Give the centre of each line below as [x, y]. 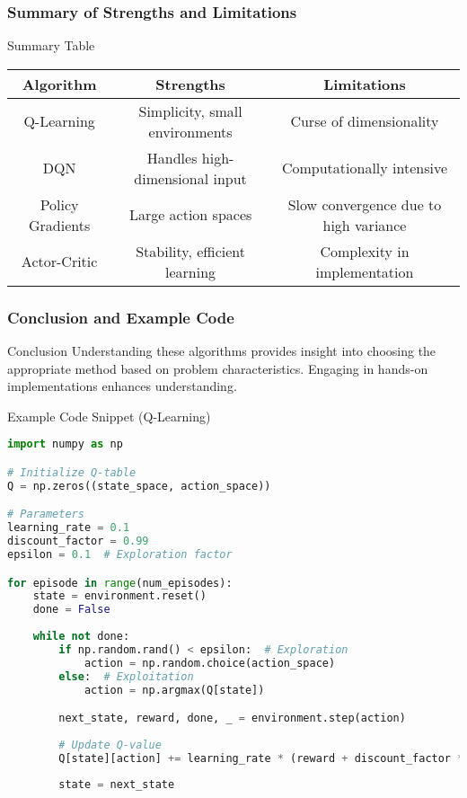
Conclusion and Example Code [121, 317]
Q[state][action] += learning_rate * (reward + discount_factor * [261, 758]
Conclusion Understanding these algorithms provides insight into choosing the [222, 351]
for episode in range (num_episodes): [120, 583]
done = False [71, 610]
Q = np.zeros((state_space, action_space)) [139, 486]
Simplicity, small [190, 111]
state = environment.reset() [119, 596]
